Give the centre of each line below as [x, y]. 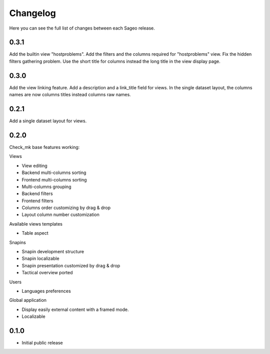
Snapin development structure [53, 252]
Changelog [32, 13]
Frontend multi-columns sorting [54, 180]
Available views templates [36, 224]
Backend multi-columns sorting [54, 172]
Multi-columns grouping [46, 187]
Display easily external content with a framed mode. [75, 309]
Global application [28, 300]
